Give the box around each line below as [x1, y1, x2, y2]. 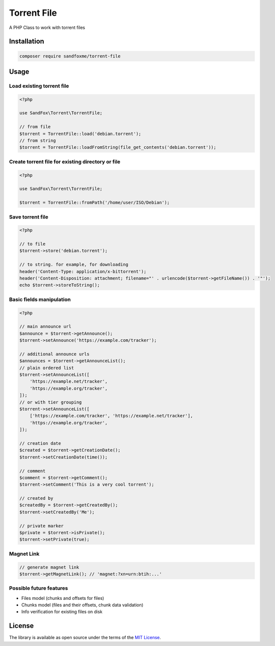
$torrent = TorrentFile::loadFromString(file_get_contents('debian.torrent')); [19, 145, 217, 150]
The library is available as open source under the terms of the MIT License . [9, 635, 161, 641]
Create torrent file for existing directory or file [9, 158, 120, 165]
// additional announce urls [19, 351, 90, 357]
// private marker [19, 523, 64, 529]
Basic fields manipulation [9, 296, 71, 303]
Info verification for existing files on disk [21, 609, 103, 615]
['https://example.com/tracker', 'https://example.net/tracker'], [29, 413, 193, 419]
